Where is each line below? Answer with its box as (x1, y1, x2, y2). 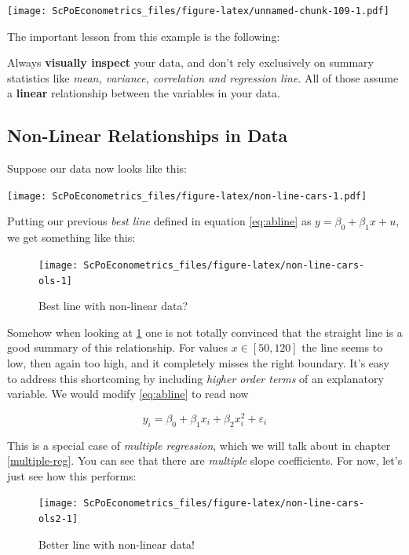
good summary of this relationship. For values (7, 339, 228, 356)
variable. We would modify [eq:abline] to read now (7, 385, 249, 402)
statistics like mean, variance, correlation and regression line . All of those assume (7, 69, 399, 86)
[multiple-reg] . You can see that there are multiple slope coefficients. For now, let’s (7, 452, 403, 469)
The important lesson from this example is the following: (7, 27, 280, 44)
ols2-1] (38, 513, 79, 525)
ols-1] (38, 275, 72, 287)
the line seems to (301, 339, 383, 356)
